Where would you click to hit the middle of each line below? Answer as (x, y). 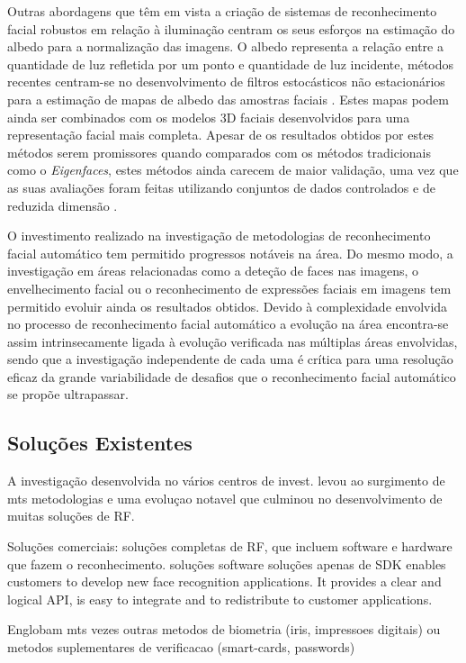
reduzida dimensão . (63, 205)
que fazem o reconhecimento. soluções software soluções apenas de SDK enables (227, 563)
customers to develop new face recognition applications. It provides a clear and (224, 581)
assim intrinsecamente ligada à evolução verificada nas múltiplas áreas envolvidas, (233, 341)
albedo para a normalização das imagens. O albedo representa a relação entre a (225, 46)
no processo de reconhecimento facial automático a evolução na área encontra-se (228, 324)
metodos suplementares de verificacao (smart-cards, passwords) (181, 647)
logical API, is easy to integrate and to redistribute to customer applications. (220, 599)
